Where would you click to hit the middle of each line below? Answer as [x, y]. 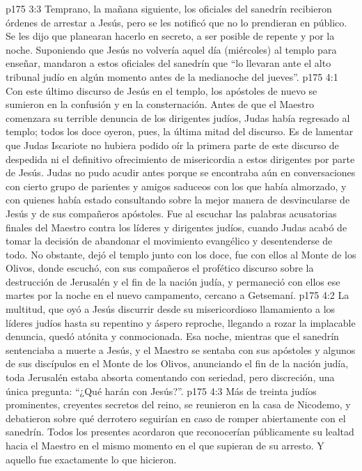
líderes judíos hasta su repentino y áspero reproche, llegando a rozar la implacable [181, 322]
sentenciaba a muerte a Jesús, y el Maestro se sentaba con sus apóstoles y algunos [181, 349]
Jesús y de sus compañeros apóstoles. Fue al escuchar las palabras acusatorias [171, 213]
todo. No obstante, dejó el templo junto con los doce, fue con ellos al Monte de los [181, 254]
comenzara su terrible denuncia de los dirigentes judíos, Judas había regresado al [178, 117]
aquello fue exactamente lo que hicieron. [91, 459]
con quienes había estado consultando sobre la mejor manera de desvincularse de [178, 200]
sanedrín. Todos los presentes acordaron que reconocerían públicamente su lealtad [180, 432]
